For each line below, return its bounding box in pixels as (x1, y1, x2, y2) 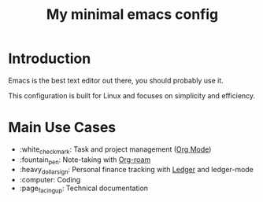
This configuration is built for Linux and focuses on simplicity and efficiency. (8, 90, 256, 100)
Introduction (8, 50, 91, 68)
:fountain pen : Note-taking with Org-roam (19, 155, 151, 166)
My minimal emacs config (46, 6, 219, 24)
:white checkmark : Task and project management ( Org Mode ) (19, 144, 212, 156)
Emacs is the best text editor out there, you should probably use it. (8, 75, 224, 85)
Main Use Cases (8, 119, 117, 137)
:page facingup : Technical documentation (19, 183, 148, 195)
